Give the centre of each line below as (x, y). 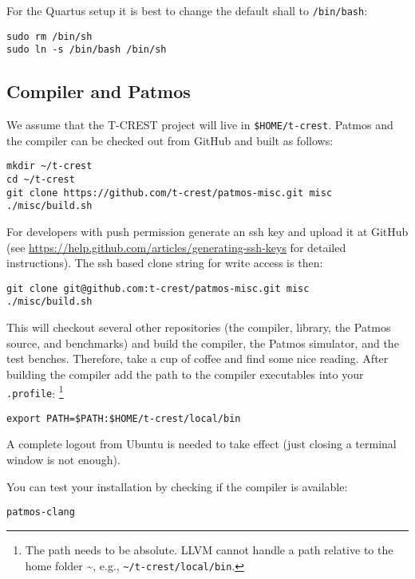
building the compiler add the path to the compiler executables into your (185, 374)
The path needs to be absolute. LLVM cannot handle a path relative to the (209, 549)
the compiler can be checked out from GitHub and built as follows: (170, 140)
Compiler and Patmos (99, 91)
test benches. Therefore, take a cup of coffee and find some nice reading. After (198, 358)
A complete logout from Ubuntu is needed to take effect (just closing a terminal (202, 444)
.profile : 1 (35, 392)
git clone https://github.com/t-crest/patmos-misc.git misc (170, 193)
